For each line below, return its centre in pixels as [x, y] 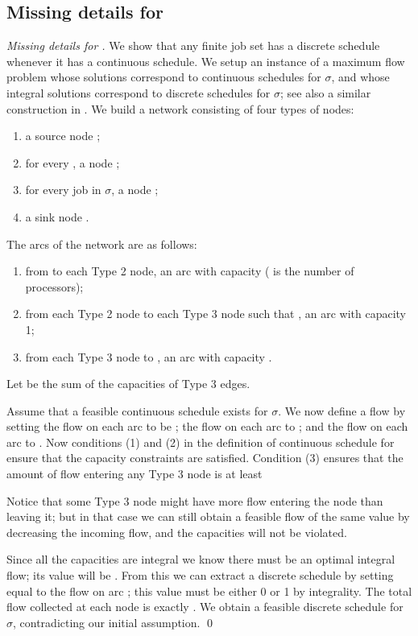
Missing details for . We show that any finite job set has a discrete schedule [193, 45]
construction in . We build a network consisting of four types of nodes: [180, 108]
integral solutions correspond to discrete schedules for [139, 92]
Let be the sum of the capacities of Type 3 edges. [128, 384]
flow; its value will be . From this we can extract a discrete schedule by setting [200, 575]
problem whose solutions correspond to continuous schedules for [164, 77]
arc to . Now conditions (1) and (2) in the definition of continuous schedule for [201, 442]
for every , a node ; [72, 162]
